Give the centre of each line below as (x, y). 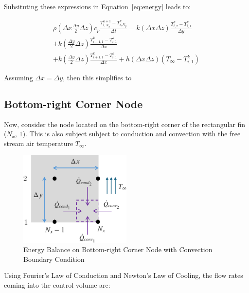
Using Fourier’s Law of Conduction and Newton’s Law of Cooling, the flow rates (124, 275)
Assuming (18, 78)
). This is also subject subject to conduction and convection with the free (132, 134)
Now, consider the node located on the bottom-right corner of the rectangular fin (125, 124)
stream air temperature (39, 143)
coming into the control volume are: (57, 284)
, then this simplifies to (97, 78)
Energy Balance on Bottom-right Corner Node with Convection (118, 249)
